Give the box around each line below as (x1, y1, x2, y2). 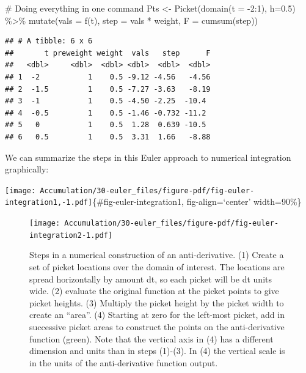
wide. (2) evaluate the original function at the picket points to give (29, 284, 279, 297)
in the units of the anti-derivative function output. (29, 356, 218, 369)
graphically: (5, 163, 49, 175)
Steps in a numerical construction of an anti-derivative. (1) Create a (29, 248, 284, 261)
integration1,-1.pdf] (5, 198, 93, 207)
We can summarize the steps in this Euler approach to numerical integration (5, 150, 291, 163)
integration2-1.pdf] (29, 231, 113, 240)
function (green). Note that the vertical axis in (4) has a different (29, 332, 274, 345)
